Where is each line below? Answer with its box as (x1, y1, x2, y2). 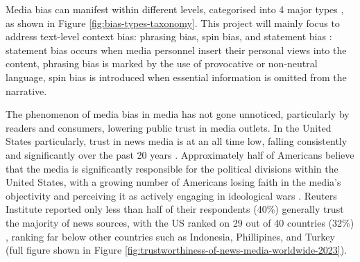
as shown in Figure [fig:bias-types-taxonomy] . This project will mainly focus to (6, 15, 340, 30)
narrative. (6, 83, 47, 98)
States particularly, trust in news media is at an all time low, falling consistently (6, 134, 348, 148)
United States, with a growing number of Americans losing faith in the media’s (6, 175, 341, 189)
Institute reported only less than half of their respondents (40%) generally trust (6, 202, 344, 216)
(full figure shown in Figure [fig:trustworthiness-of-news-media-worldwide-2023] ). (6, 243, 347, 257)
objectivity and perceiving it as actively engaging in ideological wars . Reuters (6, 188, 337, 202)
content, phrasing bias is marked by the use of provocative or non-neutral (6, 56, 318, 71)
